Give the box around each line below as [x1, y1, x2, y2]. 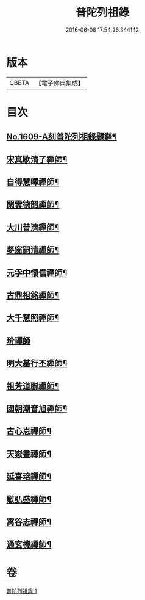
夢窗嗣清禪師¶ [6, 245, 60, 255]
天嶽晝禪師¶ [6, 449, 52, 459]
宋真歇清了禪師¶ [6, 154, 68, 165]
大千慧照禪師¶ [6, 313, 60, 323]
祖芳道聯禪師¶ [6, 381, 60, 391]
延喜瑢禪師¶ [6, 471, 52, 482]
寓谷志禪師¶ [6, 516, 52, 527]
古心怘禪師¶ [6, 426, 52, 436]
